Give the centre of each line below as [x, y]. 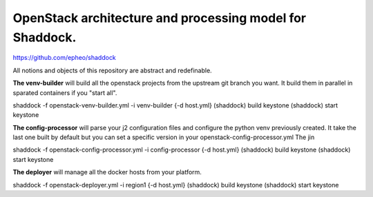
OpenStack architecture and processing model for [160, 18]
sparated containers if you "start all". [65, 92]
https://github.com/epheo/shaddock [65, 58]
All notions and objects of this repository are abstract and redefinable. [112, 70]
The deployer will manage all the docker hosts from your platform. [107, 172]
